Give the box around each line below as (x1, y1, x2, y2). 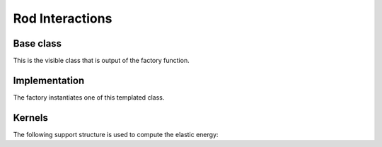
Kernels (13, 112, 49, 124)
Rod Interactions (13, 11, 112, 26)
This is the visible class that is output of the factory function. (13, 57, 190, 65)
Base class (13, 37, 62, 49)
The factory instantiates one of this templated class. (13, 93, 165, 102)
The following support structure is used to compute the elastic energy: (13, 130, 219, 139)
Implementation (13, 74, 85, 86)
